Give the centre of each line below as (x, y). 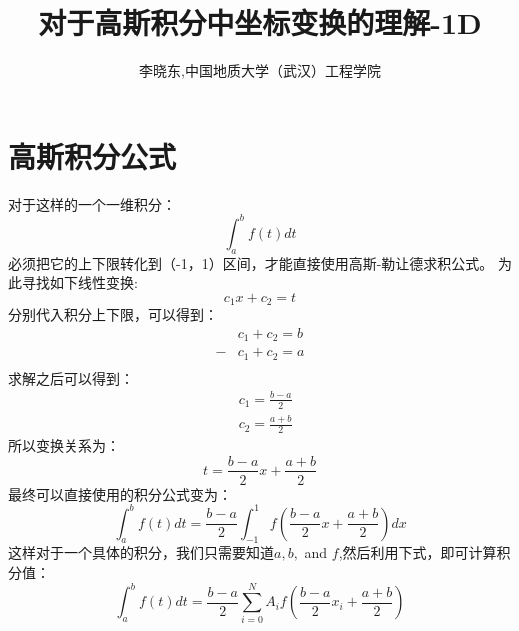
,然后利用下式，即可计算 (417, 552)
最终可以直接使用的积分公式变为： (120, 493)
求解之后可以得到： (71, 377)
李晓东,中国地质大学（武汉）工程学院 (260, 70)
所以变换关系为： (64, 444)
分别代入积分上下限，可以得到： (113, 314)
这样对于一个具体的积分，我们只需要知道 (141, 552)
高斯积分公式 (92, 155)
